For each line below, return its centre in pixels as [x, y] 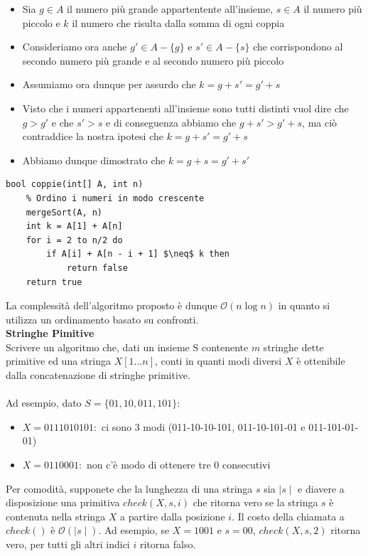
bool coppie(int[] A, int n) [75, 185]
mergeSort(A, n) [64, 212]
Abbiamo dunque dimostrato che [94, 160]
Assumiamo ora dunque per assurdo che [109, 84]
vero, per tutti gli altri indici [68, 544]
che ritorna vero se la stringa [255, 502]
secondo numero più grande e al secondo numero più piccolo [153, 60]
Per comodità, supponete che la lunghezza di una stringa [129, 488]
